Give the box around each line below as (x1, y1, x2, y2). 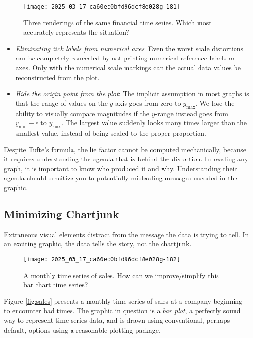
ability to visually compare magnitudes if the (15, 108, 149, 118)
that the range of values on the (15, 98, 108, 108)
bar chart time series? (23, 279, 88, 290)
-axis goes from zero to (113, 98, 181, 108)
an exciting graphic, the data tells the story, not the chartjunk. (4, 239, 192, 249)
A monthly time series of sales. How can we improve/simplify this (23, 270, 219, 280)
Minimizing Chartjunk (4, 206, 119, 221)
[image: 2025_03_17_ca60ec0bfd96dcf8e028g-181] (23, 3, 181, 10)
